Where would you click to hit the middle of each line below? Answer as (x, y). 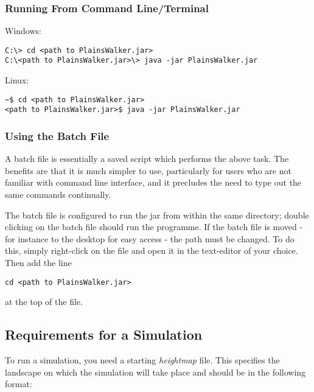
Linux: (17, 80)
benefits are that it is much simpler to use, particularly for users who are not (148, 170)
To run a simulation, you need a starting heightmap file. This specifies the (142, 360)
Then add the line (38, 262)
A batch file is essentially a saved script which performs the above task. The (147, 159)
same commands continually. (58, 194)
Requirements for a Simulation (104, 334)
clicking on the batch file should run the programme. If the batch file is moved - (154, 227)
